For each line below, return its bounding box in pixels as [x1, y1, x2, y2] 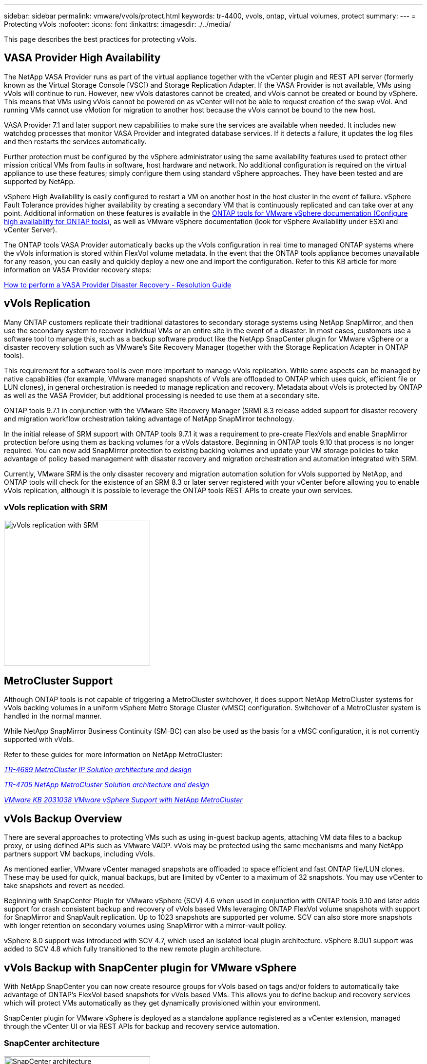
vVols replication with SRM [4, 502, 108, 513]
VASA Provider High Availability [4, 52, 161, 64]
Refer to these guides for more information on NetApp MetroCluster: [4, 750, 223, 759]
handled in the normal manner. [4, 712, 102, 721]
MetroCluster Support [4, 674, 113, 687]
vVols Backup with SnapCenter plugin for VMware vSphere [4, 961, 297, 974]
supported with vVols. [4, 735, 74, 744]
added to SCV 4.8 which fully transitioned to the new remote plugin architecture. [4, 945, 262, 953]
